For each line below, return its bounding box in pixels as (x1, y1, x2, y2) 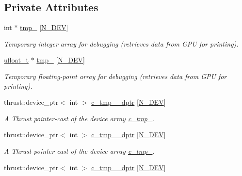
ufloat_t (4, 55, 29, 65)
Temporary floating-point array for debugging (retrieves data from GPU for (4, 71, 227, 81)
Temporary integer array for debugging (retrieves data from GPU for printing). (4, 38, 239, 48)
